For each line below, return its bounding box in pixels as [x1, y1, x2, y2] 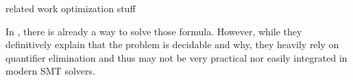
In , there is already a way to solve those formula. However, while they [5, 24, 302, 38]
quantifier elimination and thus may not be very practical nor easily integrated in [5, 50, 348, 64]
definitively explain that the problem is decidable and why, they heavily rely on [5, 37, 339, 52]
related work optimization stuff [5, 1, 136, 15]
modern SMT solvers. [5, 64, 95, 78]
